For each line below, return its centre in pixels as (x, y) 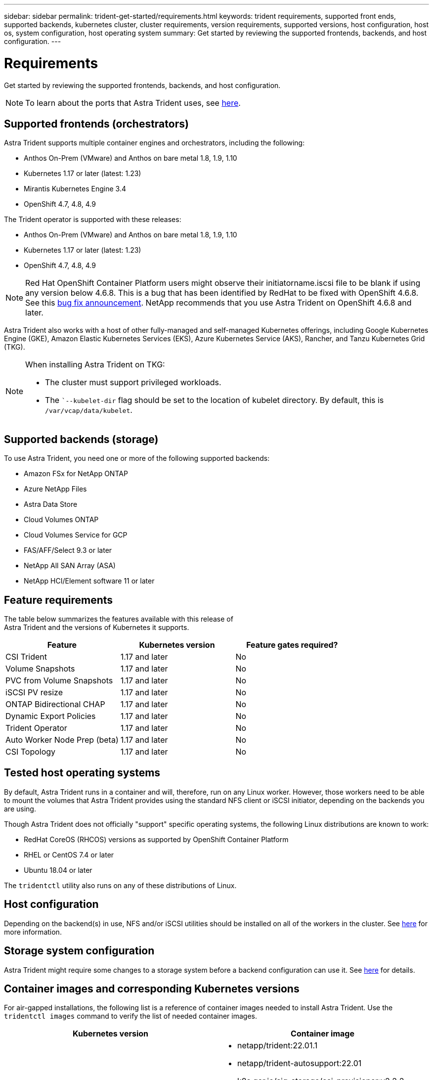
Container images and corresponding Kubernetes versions (152, 989)
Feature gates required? (292, 645)
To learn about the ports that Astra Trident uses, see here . (133, 103)
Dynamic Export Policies (51, 716)
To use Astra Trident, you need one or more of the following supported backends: (137, 458)
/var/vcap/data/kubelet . (89, 410)
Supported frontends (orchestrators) (96, 124)
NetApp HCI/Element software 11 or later (89, 581)
